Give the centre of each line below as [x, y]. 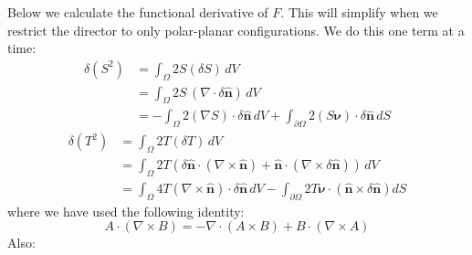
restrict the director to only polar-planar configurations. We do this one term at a [236, 30]
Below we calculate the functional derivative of [138, 12]
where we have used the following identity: [126, 211]
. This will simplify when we [359, 12]
